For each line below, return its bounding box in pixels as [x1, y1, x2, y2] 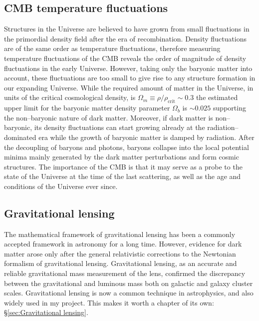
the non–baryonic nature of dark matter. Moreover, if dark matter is [4, 112, 213, 122]
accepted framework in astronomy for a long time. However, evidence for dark [4, 238, 242, 249]
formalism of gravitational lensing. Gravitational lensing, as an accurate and [4, 258, 237, 268]
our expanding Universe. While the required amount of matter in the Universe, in [4, 82, 254, 92]
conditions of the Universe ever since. [4, 180, 118, 191]
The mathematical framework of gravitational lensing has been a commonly [4, 228, 236, 239]
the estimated [196, 92, 238, 102]
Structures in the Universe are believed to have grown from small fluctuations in [4, 23, 250, 34]
